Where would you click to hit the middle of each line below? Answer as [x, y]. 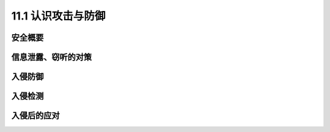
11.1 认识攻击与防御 [58, 16]
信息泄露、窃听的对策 [51, 57]
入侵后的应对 [35, 116]
